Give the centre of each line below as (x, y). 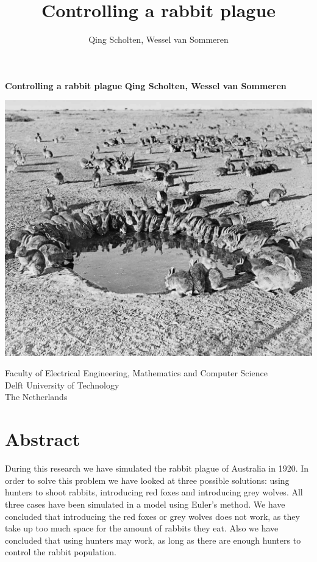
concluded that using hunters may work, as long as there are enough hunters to (153, 540)
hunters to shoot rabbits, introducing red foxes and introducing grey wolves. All (154, 492)
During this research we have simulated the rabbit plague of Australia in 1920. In (157, 468)
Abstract (43, 439)
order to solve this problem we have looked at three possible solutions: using (147, 480)
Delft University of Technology (62, 385)
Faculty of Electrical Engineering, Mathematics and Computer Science (136, 373)
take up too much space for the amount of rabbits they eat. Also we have (142, 528)
